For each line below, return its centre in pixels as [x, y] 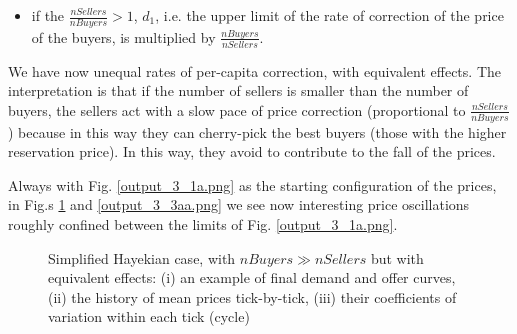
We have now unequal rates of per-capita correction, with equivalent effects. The [254, 70]
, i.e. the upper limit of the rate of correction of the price [329, 15]
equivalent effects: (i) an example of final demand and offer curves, [252, 277]
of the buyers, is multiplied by [123, 36]
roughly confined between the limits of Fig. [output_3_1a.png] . [203, 224]
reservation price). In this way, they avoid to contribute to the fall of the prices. [252, 151]
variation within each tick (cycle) [149, 316]
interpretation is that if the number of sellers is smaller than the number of [238, 90]
